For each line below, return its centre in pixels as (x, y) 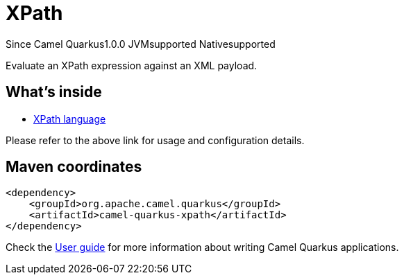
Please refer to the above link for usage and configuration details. (155, 140)
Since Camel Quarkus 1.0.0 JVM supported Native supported (141, 44)
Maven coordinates (74, 167)
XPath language (70, 119)
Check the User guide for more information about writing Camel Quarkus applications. (202, 247)
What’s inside (54, 92)
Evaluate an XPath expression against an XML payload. (132, 65)
